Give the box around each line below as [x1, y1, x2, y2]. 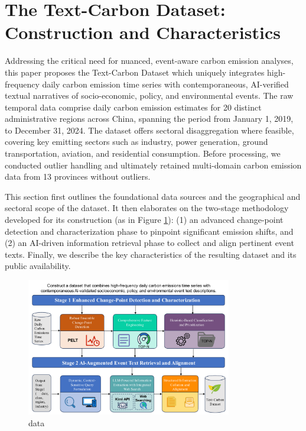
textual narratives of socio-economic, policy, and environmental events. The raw [5, 89, 294, 102]
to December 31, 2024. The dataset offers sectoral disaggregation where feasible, [5, 124, 294, 136]
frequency [5, 77, 40, 90]
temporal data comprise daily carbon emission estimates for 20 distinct [5, 101, 262, 113]
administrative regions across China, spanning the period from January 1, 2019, [5, 112, 294, 125]
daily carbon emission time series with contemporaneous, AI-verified [42, 77, 289, 90]
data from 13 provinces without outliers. [5, 170, 151, 183]
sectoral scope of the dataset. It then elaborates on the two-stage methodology [5, 202, 289, 214]
